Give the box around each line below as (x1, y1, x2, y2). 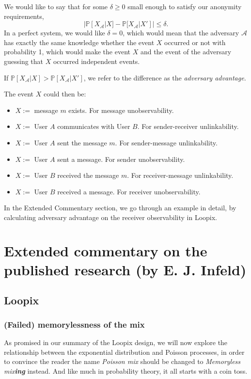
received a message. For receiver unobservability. (57, 186, 201, 196)
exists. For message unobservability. (68, 105, 174, 115)
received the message (57, 170, 119, 180)
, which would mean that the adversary (123, 28, 239, 38)
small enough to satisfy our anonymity (127, 1, 242, 11)
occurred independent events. (53, 56, 140, 66)
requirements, (4, 11, 44, 21)
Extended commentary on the (4, 240, 207, 260)
